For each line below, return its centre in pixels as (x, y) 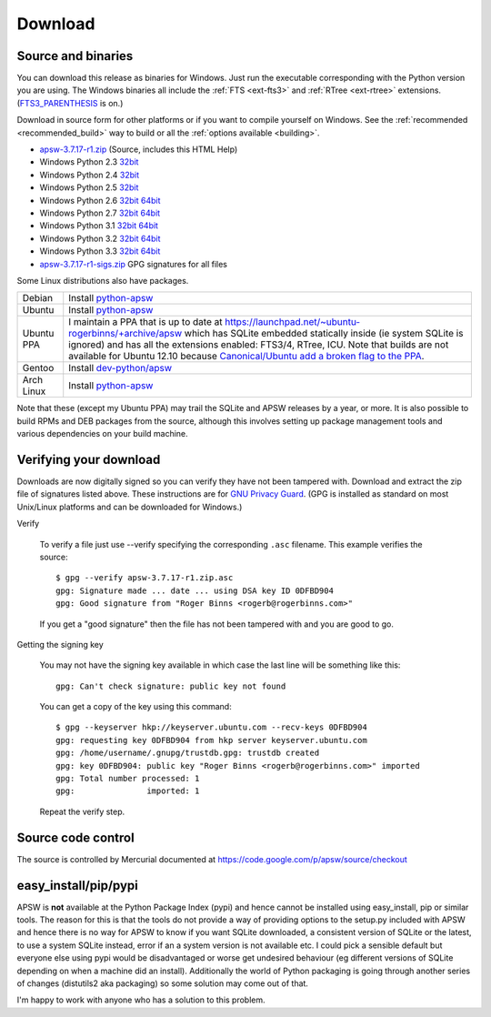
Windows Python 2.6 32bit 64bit (100, 200)
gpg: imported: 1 (128, 791)
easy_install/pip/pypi (77, 886)
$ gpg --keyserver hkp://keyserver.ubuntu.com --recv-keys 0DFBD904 (211, 727)
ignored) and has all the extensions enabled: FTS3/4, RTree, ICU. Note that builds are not (259, 345)
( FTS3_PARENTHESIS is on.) (70, 103)
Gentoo (38, 368)
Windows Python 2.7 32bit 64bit (100, 213)
